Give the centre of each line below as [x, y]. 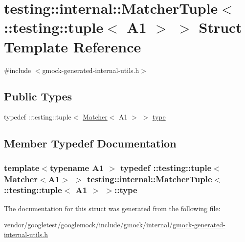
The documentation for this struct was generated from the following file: [112, 208]
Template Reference [73, 46]
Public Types [38, 96]
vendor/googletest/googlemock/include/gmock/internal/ [89, 225]
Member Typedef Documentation [90, 143]
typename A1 [77, 167]
